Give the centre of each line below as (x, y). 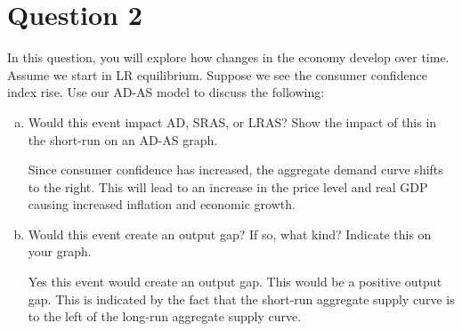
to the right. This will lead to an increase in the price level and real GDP (228, 186)
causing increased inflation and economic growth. (162, 204)
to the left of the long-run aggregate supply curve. (165, 316)
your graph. (60, 251)
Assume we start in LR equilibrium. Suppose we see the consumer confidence (217, 74)
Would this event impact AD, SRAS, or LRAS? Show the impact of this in (232, 121)
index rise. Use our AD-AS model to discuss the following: (166, 92)
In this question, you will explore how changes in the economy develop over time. (228, 57)
